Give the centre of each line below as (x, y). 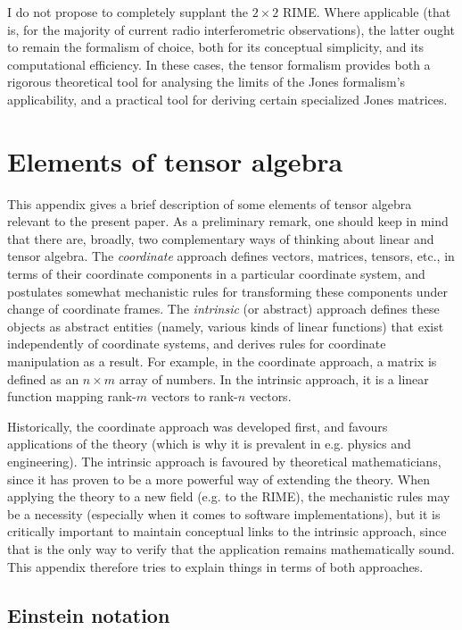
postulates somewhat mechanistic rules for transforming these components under (227, 291)
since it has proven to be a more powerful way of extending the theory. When (219, 479)
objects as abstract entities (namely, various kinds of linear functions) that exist (226, 326)
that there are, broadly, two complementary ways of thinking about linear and (221, 238)
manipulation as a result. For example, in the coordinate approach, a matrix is (222, 361)
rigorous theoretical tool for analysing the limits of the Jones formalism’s (206, 82)
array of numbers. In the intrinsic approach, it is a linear (274, 378)
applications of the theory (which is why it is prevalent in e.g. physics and (209, 444)
